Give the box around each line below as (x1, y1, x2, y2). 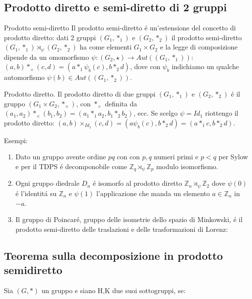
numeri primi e (154, 151, 199, 162)
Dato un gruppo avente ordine (15, 151, 106, 162)
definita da (105, 98, 137, 108)
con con (117, 151, 140, 162)
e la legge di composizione (160, 42, 238, 52)
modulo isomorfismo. (156, 161, 218, 171)
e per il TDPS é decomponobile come (15, 161, 127, 171)
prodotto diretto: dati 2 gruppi (4, 32, 96, 42)
